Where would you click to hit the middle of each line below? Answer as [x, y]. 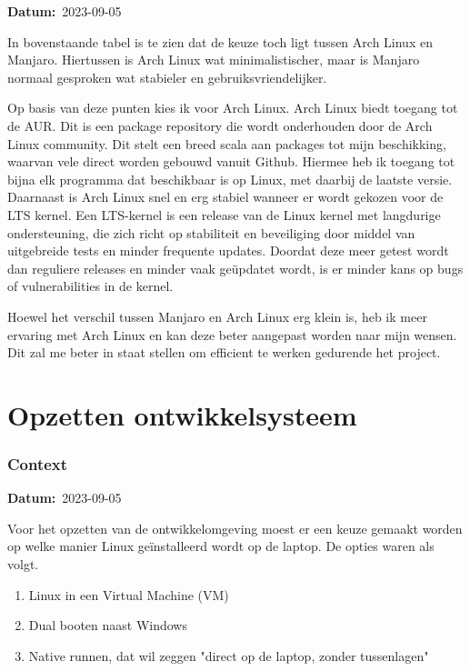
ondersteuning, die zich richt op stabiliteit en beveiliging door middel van [211, 232]
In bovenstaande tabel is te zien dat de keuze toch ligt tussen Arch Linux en [220, 41]
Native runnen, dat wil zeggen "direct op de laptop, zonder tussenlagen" [229, 655]
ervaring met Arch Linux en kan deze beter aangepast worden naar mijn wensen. [232, 334]
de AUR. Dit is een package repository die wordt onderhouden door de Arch [220, 125]
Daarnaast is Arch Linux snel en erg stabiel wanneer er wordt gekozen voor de [225, 197]
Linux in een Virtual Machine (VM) [129, 594]
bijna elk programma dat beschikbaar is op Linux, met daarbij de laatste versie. [230, 179]
